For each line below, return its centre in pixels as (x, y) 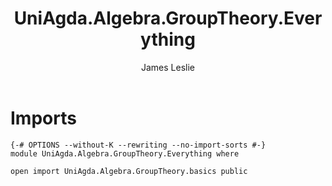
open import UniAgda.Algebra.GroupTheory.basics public (129, 171)
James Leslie (168, 67)
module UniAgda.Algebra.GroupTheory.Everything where (125, 153)
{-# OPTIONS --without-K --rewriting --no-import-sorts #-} (138, 145)
